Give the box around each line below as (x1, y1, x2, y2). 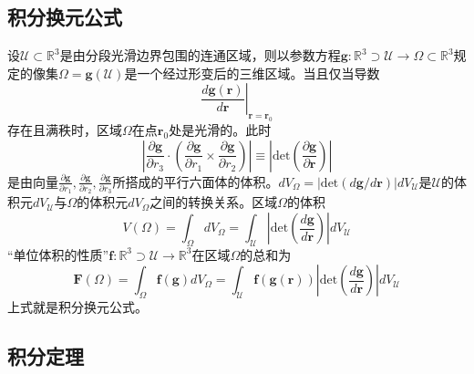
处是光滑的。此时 (169, 120, 272, 140)
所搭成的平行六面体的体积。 (112, 171, 279, 191)
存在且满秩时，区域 (7, 120, 122, 140)
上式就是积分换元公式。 (7, 297, 148, 317)
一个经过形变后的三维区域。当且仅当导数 (137, 63, 380, 82)
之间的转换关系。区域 (149, 192, 278, 212)
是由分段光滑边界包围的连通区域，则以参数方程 (59, 46, 341, 65)
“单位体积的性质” (7, 244, 109, 264)
